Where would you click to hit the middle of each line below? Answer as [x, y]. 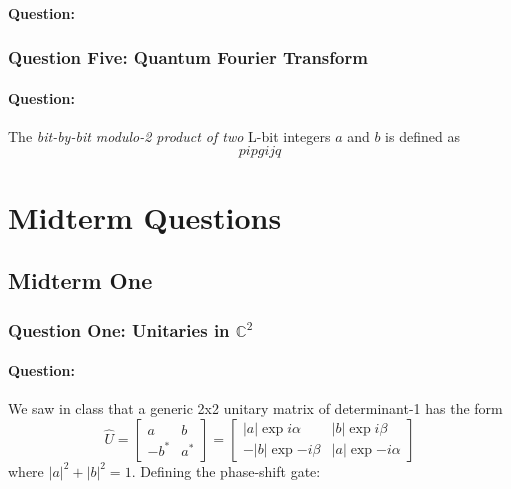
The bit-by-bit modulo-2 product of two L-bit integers [169, 135]
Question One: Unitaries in [119, 329]
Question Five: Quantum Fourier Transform [188, 57]
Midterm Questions [145, 216]
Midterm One [80, 280]
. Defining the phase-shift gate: [226, 470]
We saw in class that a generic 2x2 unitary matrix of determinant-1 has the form [255, 408]
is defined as [422, 135]
